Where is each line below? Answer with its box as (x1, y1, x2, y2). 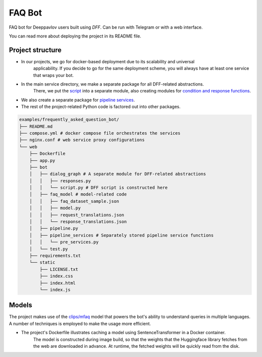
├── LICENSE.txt (39, 267, 79, 272)
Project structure (9, 46, 62, 54)
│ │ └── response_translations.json (29, 219, 127, 225)
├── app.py (29, 158, 55, 163)
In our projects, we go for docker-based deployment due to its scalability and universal (21, 58, 195, 64)
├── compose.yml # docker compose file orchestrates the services (19, 130, 180, 136)
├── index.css (39, 273, 73, 279)
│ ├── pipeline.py (29, 226, 79, 231)
